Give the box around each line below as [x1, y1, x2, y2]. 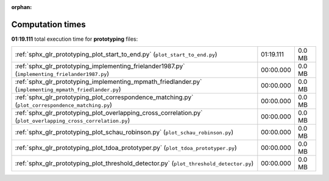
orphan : [11, 4, 32, 10]
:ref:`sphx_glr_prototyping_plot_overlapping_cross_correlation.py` [15, 109, 203, 117]
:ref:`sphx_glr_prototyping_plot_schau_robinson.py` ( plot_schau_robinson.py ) [15, 128, 234, 137]
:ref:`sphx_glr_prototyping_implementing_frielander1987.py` [15, 62, 185, 70]
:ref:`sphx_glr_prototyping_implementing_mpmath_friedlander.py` [15, 78, 202, 86]
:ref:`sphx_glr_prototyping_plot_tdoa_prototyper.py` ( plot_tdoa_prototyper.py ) [15, 143, 237, 152]
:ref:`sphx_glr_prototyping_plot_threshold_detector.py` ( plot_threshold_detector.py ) [15, 159, 254, 168]
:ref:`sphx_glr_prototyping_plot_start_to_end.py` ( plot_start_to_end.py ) [15, 50, 218, 59]
